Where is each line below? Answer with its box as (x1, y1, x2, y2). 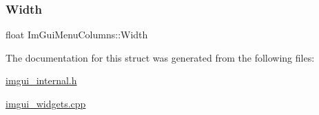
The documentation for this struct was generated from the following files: (6, 50, 315, 64)
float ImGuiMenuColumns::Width (6, 27, 148, 42)
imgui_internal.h (6, 73, 77, 88)
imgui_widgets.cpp (6, 97, 86, 110)
